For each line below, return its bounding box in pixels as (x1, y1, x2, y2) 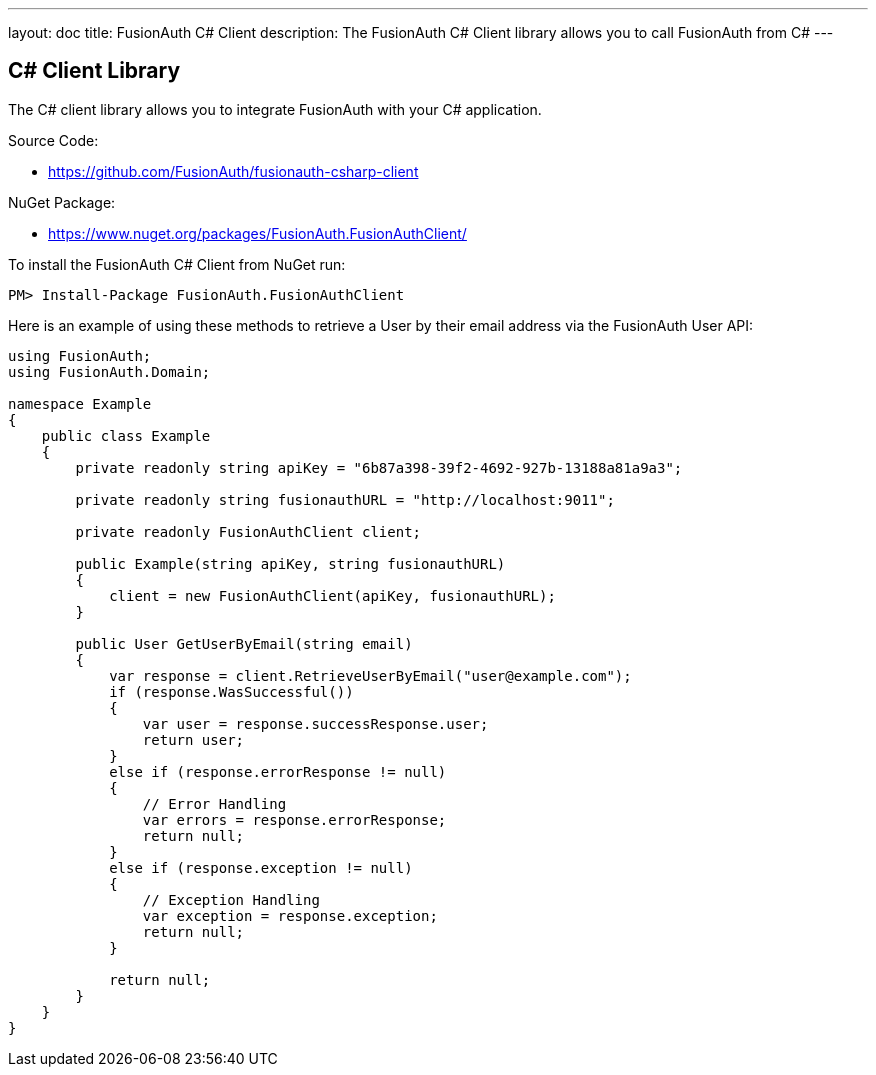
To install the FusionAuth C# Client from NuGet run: (8, 255, 346, 273)
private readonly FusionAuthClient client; (75, 523, 422, 540)
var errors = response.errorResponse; (142, 811, 447, 828)
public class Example (41, 427, 211, 444)
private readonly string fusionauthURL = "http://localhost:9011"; (75, 491, 615, 508)
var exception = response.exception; (142, 907, 438, 924)
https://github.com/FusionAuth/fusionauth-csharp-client (48, 162, 419, 180)
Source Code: (8, 131, 99, 149)
